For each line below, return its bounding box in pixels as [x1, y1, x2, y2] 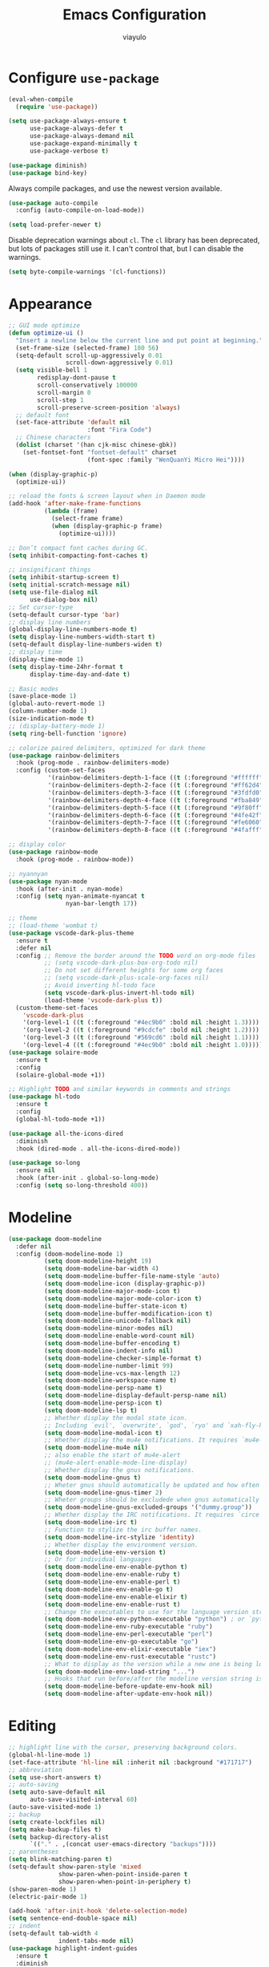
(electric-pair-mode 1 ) [8, 1892, 88, 1900]
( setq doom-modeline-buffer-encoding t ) [43, 1340, 181, 1348]
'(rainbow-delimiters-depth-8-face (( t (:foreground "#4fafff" [47, 826, 263, 834]
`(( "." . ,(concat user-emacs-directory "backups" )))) [29, 1840, 217, 1848]
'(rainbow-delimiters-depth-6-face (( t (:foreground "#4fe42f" [47, 811, 263, 819]
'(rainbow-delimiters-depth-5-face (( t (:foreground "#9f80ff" [47, 804, 263, 812]
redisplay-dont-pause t [37, 374, 116, 382]
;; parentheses [8, 1847, 59, 1856]
